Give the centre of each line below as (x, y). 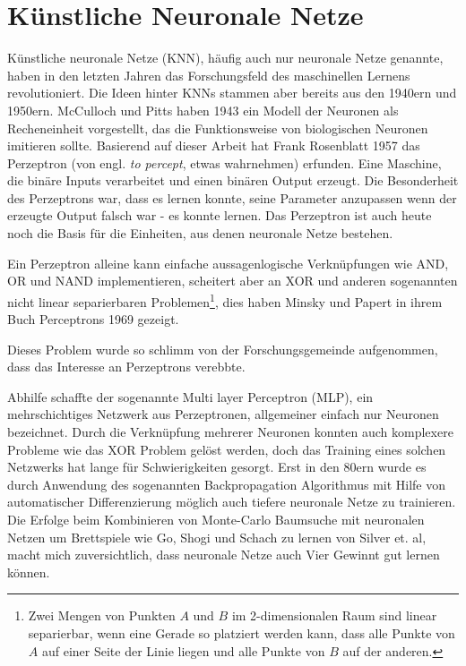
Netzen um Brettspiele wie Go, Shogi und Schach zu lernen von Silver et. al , (217, 537)
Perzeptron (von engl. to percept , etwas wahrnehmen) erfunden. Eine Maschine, (224, 162)
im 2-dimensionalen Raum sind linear (334, 615)
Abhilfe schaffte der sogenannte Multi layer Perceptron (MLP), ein (190, 396)
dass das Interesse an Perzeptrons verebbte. (126, 367)
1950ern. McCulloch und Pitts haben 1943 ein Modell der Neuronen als (203, 110)
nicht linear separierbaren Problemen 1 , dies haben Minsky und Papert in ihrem (225, 300)
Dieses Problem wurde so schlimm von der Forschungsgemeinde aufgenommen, (223, 349)
